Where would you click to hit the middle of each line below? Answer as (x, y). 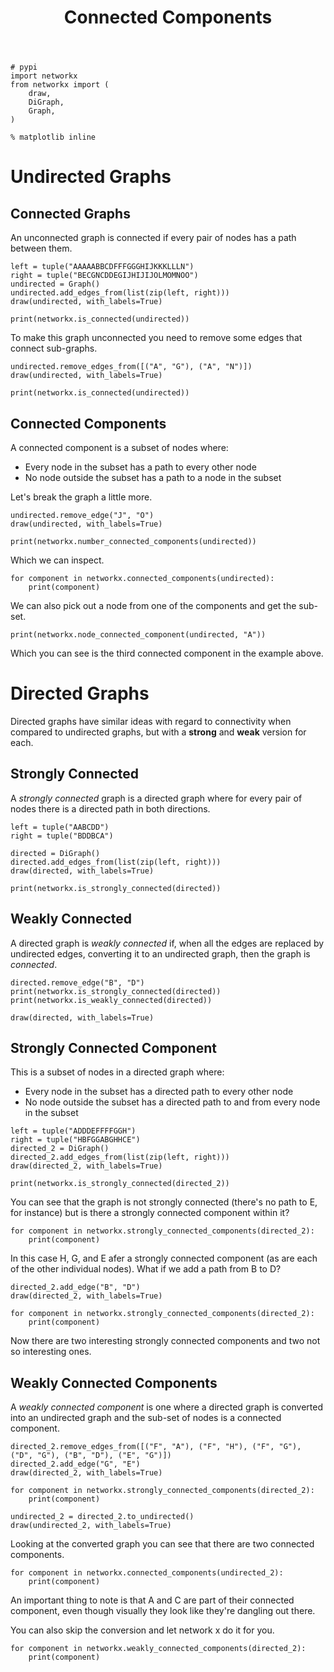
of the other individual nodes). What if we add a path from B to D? (146, 1269)
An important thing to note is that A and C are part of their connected (152, 1600)
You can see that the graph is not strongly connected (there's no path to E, (164, 1202)
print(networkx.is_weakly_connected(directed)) (111, 1000)
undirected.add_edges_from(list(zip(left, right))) (120, 293)
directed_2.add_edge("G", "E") (75, 1464)
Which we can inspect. (57, 560)
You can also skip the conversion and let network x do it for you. (142, 1630)
